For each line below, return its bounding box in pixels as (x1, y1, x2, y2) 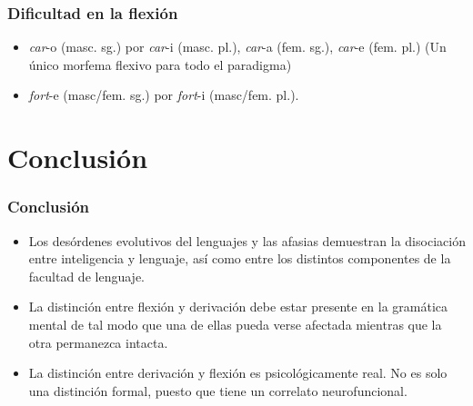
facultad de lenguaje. (28, 266, 145, 285)
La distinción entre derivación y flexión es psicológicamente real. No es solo (28, 363, 448, 382)
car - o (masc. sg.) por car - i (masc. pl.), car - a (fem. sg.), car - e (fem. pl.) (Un (28, 37, 447, 56)
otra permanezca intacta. (28, 332, 168, 352)
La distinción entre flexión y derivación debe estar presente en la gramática (28, 297, 448, 316)
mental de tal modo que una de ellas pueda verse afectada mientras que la (28, 314, 442, 333)
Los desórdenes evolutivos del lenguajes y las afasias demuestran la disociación (28, 231, 466, 250)
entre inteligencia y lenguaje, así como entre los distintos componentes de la (28, 249, 451, 268)
